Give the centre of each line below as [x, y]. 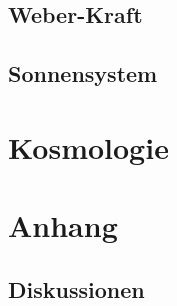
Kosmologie [88, 146]
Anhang [63, 225]
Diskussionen [76, 288]
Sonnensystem [83, 73]
